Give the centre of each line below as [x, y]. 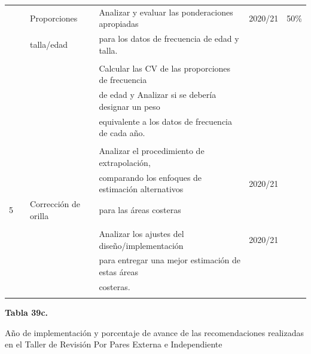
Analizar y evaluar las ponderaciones [166, 12]
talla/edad [49, 44]
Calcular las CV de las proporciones [165, 68]
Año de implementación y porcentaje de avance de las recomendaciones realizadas [155, 332]
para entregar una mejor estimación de [170, 260]
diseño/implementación [141, 245]
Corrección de [55, 204]
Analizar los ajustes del [141, 233]
